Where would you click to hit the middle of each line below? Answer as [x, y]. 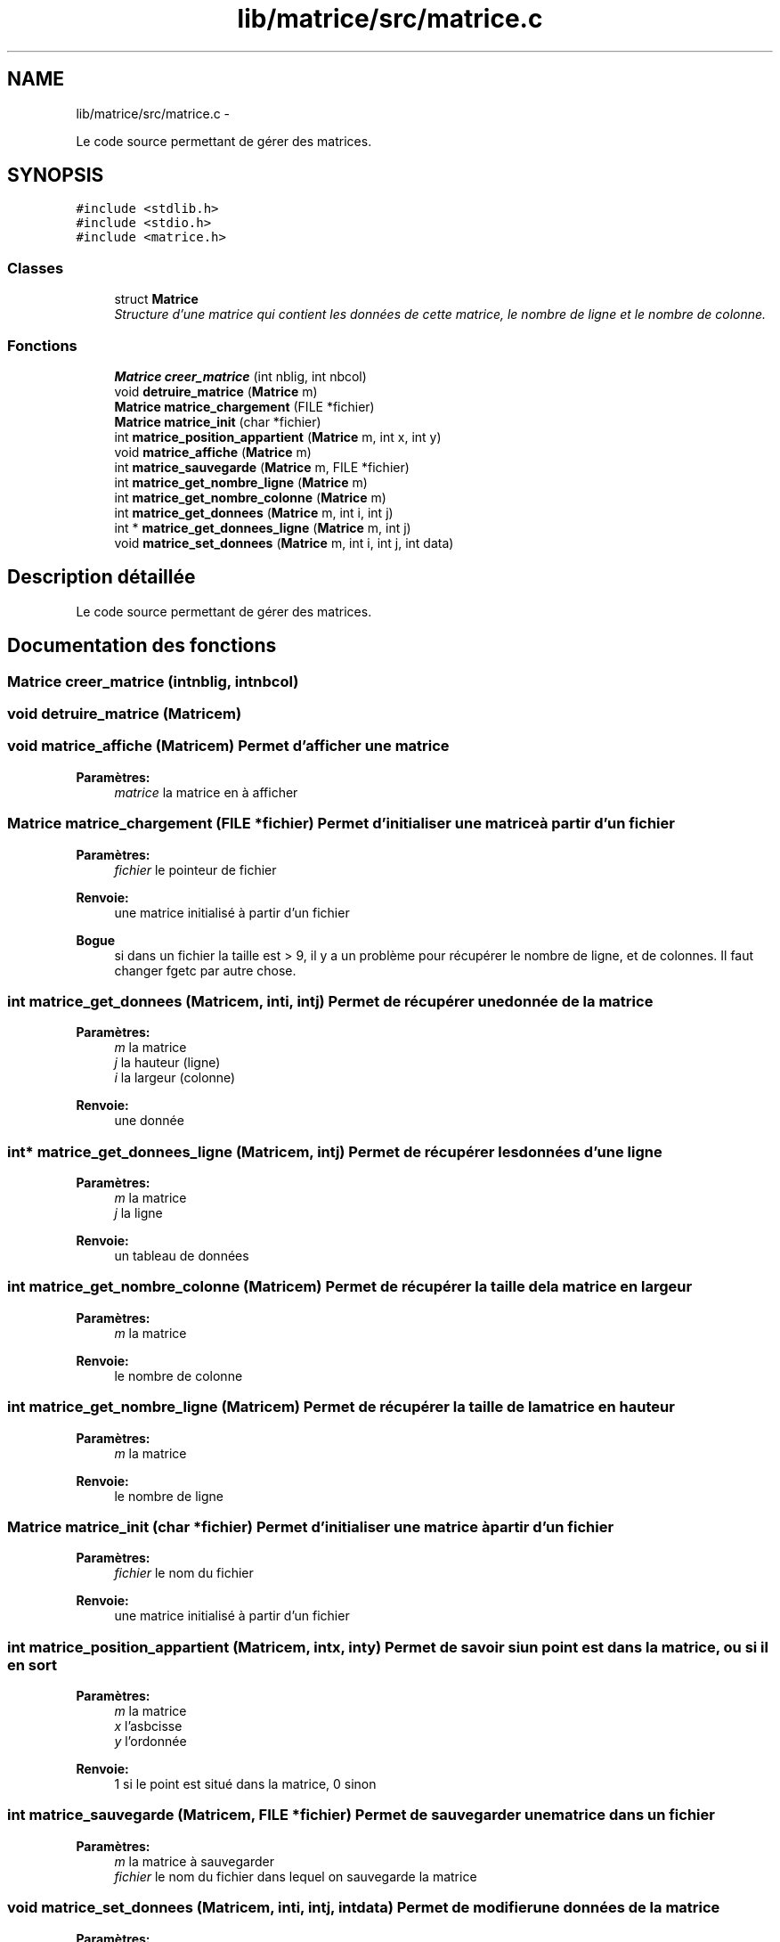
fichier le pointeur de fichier [195, 869]
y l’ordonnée [150, 1741]
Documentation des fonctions [142, 646]
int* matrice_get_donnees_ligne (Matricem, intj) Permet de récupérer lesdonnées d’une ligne [335, 1151]
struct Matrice [156, 299]
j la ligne [138, 1213]
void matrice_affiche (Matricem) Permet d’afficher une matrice [228, 746]
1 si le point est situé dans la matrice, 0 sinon [245, 1784]
